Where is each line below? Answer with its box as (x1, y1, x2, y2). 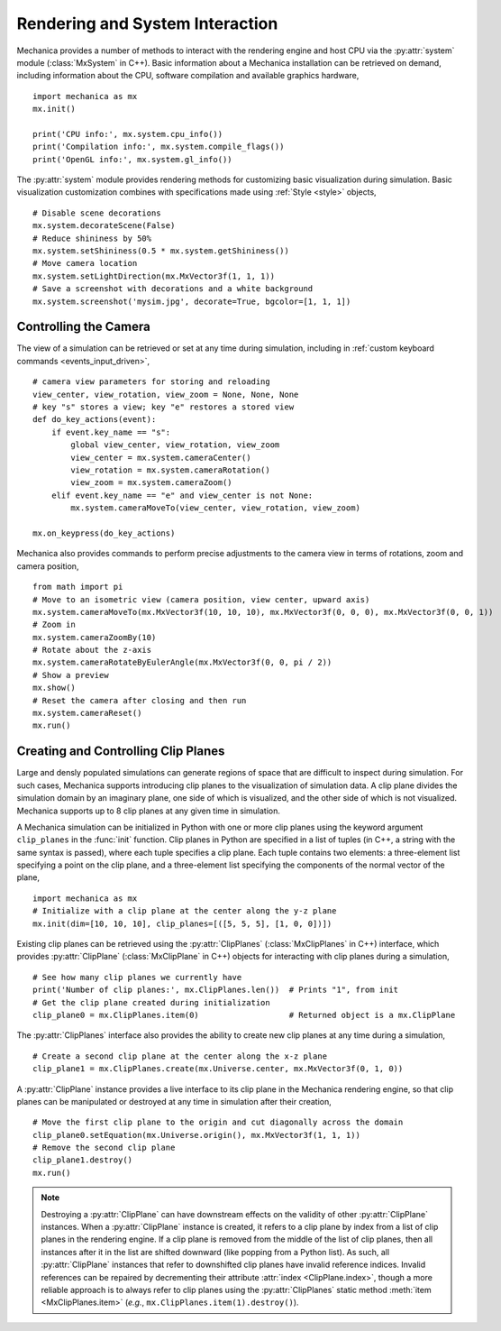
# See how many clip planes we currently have (32, 972, 242, 982)
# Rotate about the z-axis (32, 645, 152, 656)
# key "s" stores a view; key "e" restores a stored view (32, 402, 295, 412)
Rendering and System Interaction (16, 14, 278, 33)
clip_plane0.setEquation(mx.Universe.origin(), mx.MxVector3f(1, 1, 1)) (32, 1130, 360, 1140)
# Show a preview (32, 670, 109, 680)
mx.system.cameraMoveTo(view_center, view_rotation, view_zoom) (70, 503, 360, 513)
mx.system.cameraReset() (32, 708, 142, 719)
